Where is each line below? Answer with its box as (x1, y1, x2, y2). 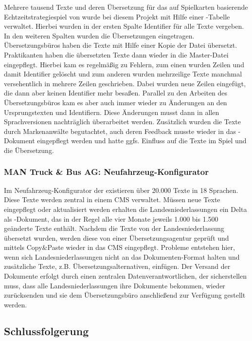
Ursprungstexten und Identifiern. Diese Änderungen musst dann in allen (4, 107, 219, 117)
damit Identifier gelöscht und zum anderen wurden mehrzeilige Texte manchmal (4, 69, 242, 79)
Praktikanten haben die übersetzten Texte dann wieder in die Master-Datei (4, 49, 229, 59)
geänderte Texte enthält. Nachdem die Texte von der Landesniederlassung (4, 223, 224, 233)
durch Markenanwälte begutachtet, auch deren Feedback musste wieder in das (4, 126, 236, 136)
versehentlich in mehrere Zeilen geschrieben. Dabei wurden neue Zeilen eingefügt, (4, 78, 246, 88)
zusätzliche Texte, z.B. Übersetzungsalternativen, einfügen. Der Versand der (4, 261, 231, 271)
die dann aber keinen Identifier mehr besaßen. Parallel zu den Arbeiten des (4, 88, 228, 98)
